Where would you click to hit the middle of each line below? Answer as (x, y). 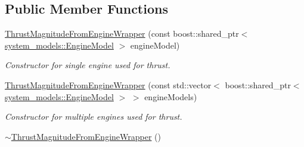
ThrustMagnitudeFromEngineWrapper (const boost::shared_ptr (122, 33)
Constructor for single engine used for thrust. (88, 65)
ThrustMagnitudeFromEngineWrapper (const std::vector (108, 84)
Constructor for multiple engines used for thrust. (94, 116)
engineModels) (171, 96)
